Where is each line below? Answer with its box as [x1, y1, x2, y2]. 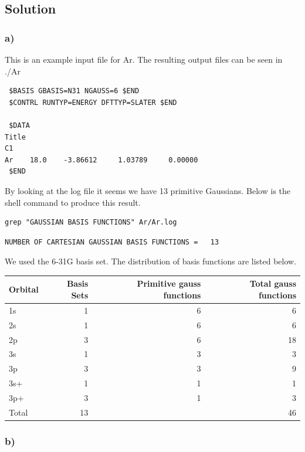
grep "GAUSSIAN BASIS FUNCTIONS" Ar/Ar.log [5, 218, 177, 227]
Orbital [9, 283, 39, 295]
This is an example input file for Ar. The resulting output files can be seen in [5, 53, 283, 65]
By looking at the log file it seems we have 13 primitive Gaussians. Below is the [5, 184, 291, 196]
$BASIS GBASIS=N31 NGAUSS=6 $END [9, 87, 140, 96]
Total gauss [249, 277, 296, 290]
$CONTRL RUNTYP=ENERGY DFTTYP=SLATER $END [9, 98, 177, 107]
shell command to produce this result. [5, 196, 141, 208]
